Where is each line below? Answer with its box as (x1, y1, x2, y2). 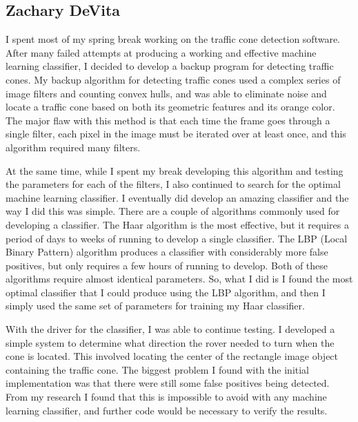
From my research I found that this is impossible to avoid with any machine (6, 390, 327, 404)
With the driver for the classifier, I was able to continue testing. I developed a (6, 322, 335, 336)
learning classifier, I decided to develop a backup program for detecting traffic (6, 59, 334, 73)
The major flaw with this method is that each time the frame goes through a (6, 113, 330, 127)
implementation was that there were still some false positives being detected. (6, 376, 330, 390)
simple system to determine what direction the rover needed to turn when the (6, 335, 335, 349)
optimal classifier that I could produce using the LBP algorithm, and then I (6, 285, 326, 299)
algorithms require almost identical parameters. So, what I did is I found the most (6, 271, 353, 286)
